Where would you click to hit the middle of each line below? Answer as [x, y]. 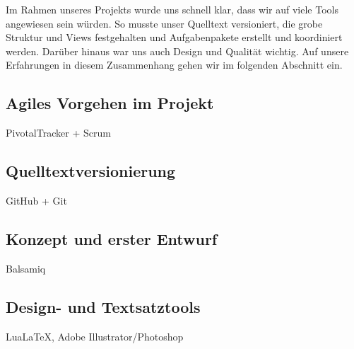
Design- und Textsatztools [103, 306]
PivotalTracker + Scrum [58, 133]
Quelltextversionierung [91, 171]
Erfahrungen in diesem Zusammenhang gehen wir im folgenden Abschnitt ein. [174, 65]
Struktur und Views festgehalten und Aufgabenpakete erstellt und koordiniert [174, 37]
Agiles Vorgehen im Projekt [110, 103]
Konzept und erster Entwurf [112, 238]
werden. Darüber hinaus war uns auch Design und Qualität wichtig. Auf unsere [177, 51]
